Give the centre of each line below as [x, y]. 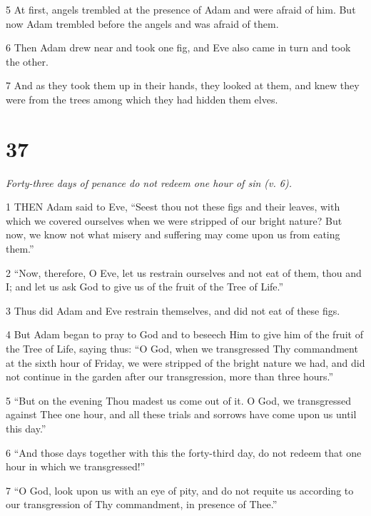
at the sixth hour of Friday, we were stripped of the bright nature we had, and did [185, 362]
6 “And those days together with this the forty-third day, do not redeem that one [184, 452]
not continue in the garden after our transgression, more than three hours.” [170, 376]
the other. [27, 61]
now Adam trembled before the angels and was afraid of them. [142, 23]
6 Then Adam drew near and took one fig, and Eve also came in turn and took [178, 47]
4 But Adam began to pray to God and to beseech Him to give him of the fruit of [184, 334]
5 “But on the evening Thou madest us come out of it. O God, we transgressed [179, 400]
